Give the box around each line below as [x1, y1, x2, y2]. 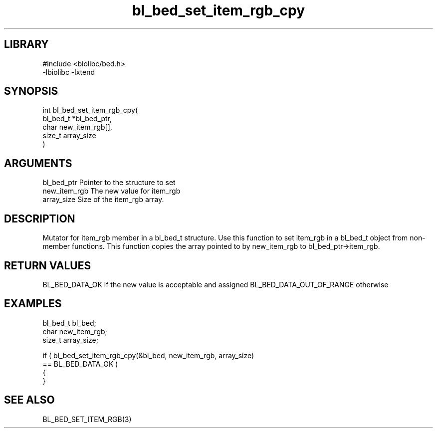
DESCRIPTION [4, 212, 75, 225]
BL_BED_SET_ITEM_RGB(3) [42, 415, 132, 424]
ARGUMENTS [4, 157, 72, 170]
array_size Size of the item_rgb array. [42, 195, 164, 204]
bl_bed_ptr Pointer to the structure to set [42, 178, 176, 187]
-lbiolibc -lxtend [42, 67, 95, 76]
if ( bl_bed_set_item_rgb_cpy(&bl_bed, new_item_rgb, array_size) [42, 351, 254, 360]
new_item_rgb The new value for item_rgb [42, 187, 181, 196]
